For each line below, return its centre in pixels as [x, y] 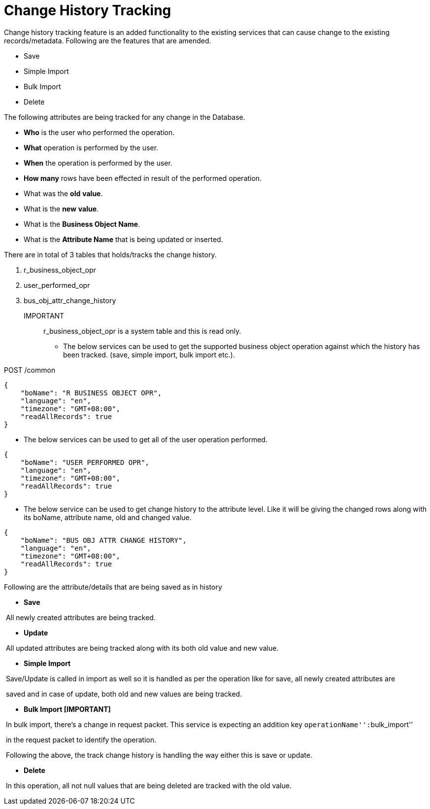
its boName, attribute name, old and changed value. [108, 517]
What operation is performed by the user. [91, 147]
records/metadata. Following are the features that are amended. [108, 40]
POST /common [30, 370]
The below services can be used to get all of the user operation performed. [146, 439]
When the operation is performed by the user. [98, 163]
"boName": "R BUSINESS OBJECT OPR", [91, 393]
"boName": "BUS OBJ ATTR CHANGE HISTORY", [103, 540]
